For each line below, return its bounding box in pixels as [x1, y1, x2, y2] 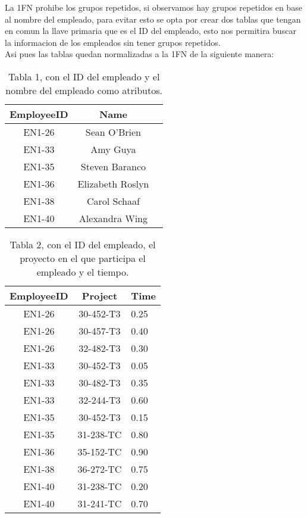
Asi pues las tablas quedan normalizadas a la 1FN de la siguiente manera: [5, 48, 274, 60]
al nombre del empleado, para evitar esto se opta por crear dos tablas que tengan [5, 13, 301, 25]
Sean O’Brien [85, 124, 142, 139]
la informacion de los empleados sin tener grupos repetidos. [5, 36, 221, 48]
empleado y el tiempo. [36, 264, 129, 279]
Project [82, 288, 118, 302]
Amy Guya [90, 142, 136, 156]
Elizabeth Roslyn [77, 176, 149, 191]
